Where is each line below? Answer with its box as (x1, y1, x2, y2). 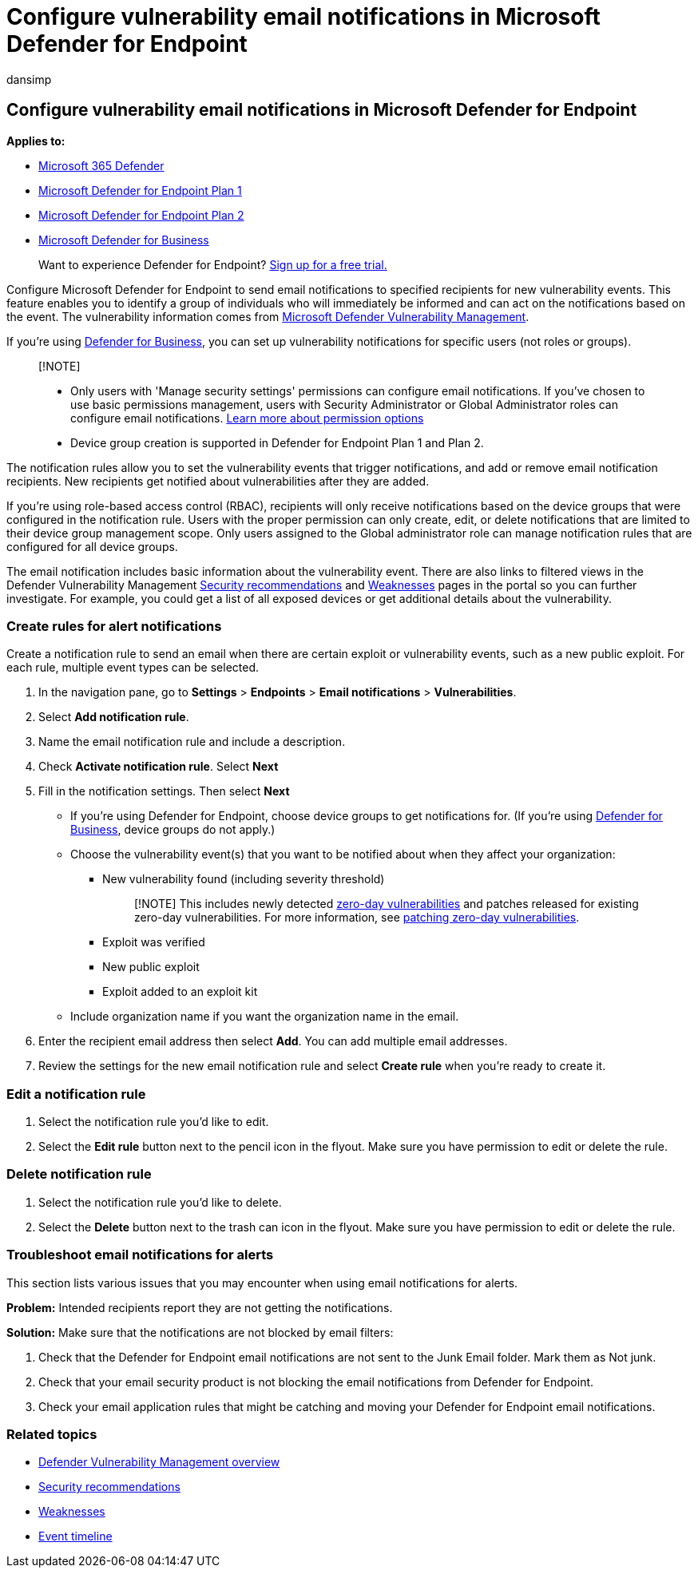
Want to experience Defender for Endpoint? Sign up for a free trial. (38, 257, 387, 272)
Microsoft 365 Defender (38, 158, 165, 172)
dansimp (6, 72, 52, 86)
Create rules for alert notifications (6, 617, 222, 634)
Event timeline (38, 1529, 113, 1544)
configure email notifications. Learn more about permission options (70, 410, 424, 425)
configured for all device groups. (6, 539, 178, 553)
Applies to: (6, 133, 65, 148)
